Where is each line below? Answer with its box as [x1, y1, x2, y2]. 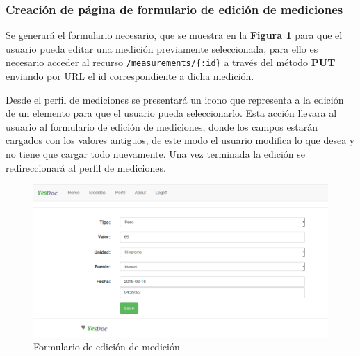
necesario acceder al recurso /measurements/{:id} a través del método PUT [6, 55, 336, 70]
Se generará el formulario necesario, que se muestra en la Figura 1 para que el [6, 28, 343, 42]
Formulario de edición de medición [33, 339, 180, 353]
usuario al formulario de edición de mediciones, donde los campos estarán [6, 119, 318, 133]
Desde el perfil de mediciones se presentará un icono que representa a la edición [6, 92, 344, 106]
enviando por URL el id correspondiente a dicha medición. [6, 69, 254, 83]
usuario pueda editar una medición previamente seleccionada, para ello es [6, 41, 318, 56]
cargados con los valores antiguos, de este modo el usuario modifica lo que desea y [6, 133, 355, 147]
